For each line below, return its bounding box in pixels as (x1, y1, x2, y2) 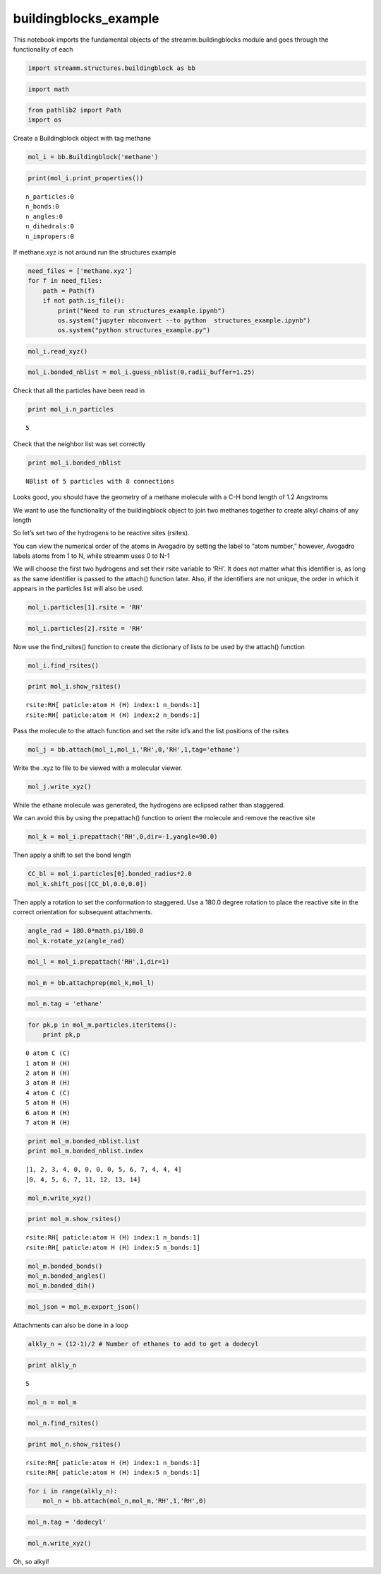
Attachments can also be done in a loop (13, 1321, 128, 1329)
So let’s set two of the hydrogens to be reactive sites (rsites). (13, 529, 190, 537)
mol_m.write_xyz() (28, 1194, 92, 1202)
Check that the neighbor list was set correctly (13, 439, 146, 448)
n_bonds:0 (25, 202, 59, 211)
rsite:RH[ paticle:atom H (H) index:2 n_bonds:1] (25, 711, 201, 719)
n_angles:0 (25, 212, 64, 221)
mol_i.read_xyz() (28, 347, 88, 355)
